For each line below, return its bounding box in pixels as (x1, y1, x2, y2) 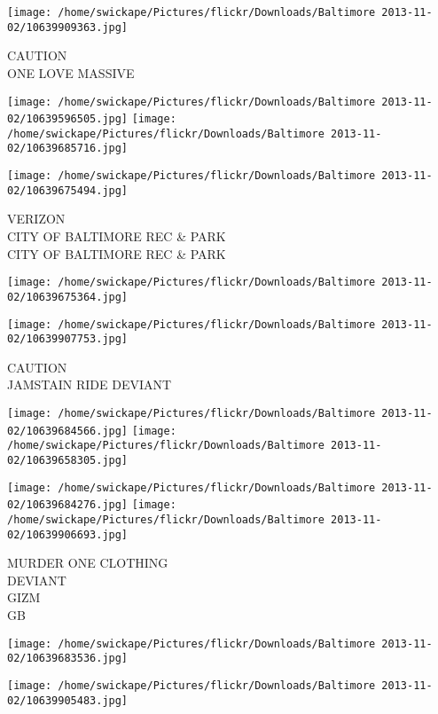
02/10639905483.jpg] (7, 694, 129, 707)
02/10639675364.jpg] (7, 290, 129, 303)
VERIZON (7, 209, 66, 228)
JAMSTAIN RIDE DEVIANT (7, 375, 172, 394)
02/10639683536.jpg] (7, 652, 129, 665)
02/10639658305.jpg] (7, 454, 129, 467)
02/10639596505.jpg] (7, 113, 129, 126)
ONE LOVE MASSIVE (7, 63, 135, 82)
